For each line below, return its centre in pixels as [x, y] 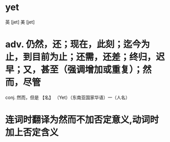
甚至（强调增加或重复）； [92, 70]
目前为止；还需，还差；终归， [94, 57]
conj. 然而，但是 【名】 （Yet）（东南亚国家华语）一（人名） [68, 97]
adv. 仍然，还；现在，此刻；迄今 [73, 44]
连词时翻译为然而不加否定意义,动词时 [82, 120]
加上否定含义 [32, 133]
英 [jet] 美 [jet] [20, 22]
